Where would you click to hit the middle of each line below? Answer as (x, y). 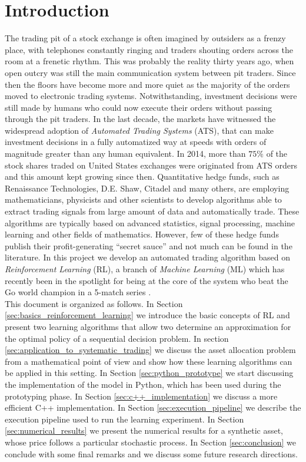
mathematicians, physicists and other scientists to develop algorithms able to (143, 199)
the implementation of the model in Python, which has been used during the (143, 384)
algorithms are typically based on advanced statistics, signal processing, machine (150, 222)
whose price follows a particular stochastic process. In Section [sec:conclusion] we (151, 442)
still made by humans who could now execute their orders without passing (139, 107)
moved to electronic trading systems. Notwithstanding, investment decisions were (151, 96)
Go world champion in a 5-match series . (78, 292)
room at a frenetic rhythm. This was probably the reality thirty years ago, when (149, 61)
